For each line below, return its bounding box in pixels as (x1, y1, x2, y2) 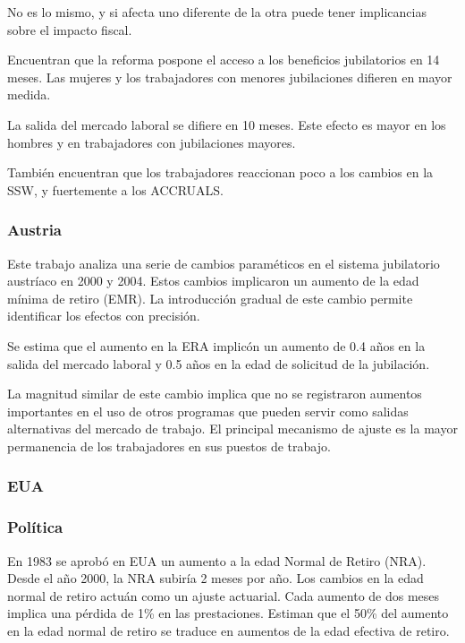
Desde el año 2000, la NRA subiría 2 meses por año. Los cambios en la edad (7, 569, 424, 587)
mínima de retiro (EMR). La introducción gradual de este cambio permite (7, 288, 413, 307)
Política (7, 516, 63, 538)
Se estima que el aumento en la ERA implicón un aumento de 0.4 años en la (7, 336, 426, 355)
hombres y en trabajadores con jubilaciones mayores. (7, 133, 296, 151)
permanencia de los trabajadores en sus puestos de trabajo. (7, 436, 331, 455)
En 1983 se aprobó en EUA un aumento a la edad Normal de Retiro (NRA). (7, 551, 427, 570)
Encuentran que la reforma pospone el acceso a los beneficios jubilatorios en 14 (7, 50, 440, 69)
